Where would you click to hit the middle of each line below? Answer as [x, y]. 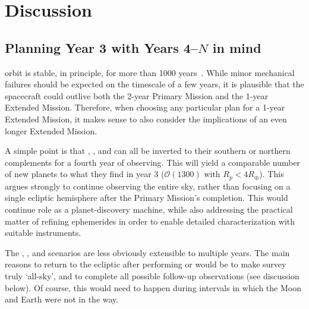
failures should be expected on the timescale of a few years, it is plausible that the [154, 84]
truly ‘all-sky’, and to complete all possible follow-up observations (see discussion [152, 275]
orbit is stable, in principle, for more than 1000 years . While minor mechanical [150, 72]
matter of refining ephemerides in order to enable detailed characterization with [150, 221]
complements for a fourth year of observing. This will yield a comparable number [153, 162]
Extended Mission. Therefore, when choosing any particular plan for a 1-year [145, 107]
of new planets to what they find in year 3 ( [85, 174]
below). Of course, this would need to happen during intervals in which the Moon [153, 287]
